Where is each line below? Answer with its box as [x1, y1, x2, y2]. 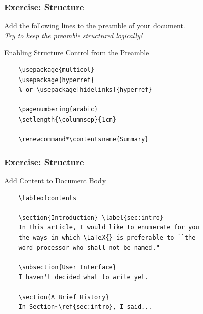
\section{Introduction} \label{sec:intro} [18, 214, 163, 221]
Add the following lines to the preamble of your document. [4, 20, 185, 31]
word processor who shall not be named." [18, 244, 160, 251]
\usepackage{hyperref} [18, 76, 94, 84]
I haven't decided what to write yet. [18, 273, 149, 281]
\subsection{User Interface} [18, 263, 116, 271]
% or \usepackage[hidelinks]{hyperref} [18, 86, 153, 94]
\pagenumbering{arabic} [18, 106, 98, 113]
